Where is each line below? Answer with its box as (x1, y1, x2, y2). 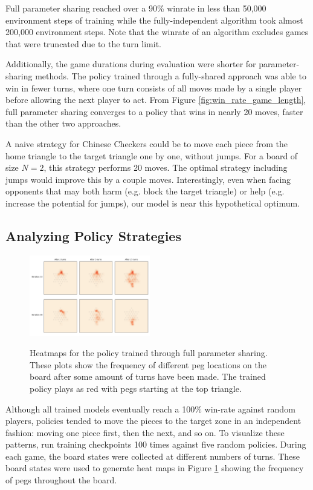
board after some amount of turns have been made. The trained (30, 370, 266, 383)
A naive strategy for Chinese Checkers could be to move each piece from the (5, 137, 288, 150)
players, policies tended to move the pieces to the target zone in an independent (5, 414, 302, 427)
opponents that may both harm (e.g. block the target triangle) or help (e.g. (5, 185, 285, 197)
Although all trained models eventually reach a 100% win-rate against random (5, 402, 295, 415)
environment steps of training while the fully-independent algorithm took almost (5, 13, 303, 26)
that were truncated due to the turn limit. (5, 37, 161, 50)
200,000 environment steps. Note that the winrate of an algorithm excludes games (5, 25, 309, 38)
